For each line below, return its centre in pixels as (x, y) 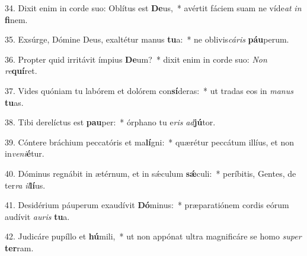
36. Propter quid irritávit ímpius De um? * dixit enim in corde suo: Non (136, 59)
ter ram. (19, 247)
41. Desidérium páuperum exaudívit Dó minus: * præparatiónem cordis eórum (147, 205)
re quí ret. (21, 71)
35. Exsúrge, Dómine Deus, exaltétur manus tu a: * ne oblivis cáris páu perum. (147, 39)
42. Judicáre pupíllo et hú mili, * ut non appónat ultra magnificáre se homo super (153, 236)
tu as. (14, 102)
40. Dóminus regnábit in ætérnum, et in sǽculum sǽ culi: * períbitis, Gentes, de (151, 173)
